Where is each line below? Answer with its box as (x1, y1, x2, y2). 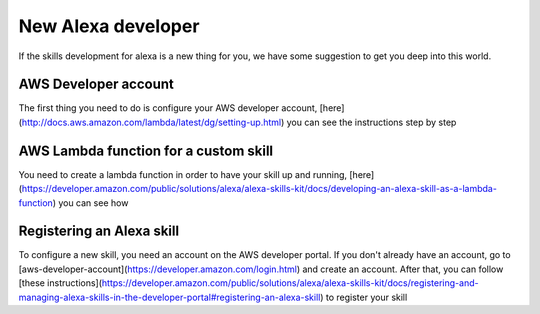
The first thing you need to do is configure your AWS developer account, (18, 102, 318, 114)
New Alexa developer (18, 15, 200, 37)
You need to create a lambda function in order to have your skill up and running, (18, 168, 348, 180)
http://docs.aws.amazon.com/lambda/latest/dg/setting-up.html (21, 116, 282, 128)
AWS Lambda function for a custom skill (18, 142, 274, 159)
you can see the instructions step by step (286, 116, 457, 128)
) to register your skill (320, 291, 408, 303)
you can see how (58, 196, 129, 209)
